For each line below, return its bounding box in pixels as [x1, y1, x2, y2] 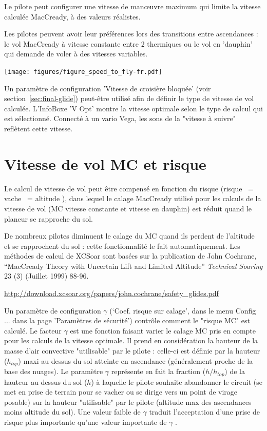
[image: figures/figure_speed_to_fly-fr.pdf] [4, 68, 162, 75]
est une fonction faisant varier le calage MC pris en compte [70, 325, 256, 336]
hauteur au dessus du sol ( [4, 376, 87, 387]
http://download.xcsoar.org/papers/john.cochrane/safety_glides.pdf [4, 288, 219, 299]
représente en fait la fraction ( [111, 366, 206, 377]
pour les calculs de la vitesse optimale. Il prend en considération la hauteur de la [4, 335, 258, 346]
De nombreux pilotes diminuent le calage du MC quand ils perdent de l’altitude [4, 230, 255, 241]
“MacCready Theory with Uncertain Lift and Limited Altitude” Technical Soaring [4, 260, 263, 271]
